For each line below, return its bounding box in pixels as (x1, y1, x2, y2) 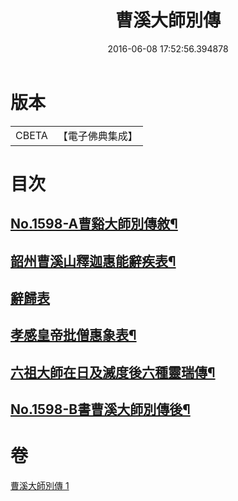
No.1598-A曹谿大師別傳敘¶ (10, 216, 178, 233)
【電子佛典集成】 (57, 129, 138, 143)
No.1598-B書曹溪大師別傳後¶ (10, 401, 191, 418)
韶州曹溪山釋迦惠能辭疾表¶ (10, 252, 177, 270)
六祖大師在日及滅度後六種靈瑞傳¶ (10, 364, 216, 381)
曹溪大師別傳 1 (10, 480, 70, 492)
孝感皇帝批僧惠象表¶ (10, 327, 137, 344)
